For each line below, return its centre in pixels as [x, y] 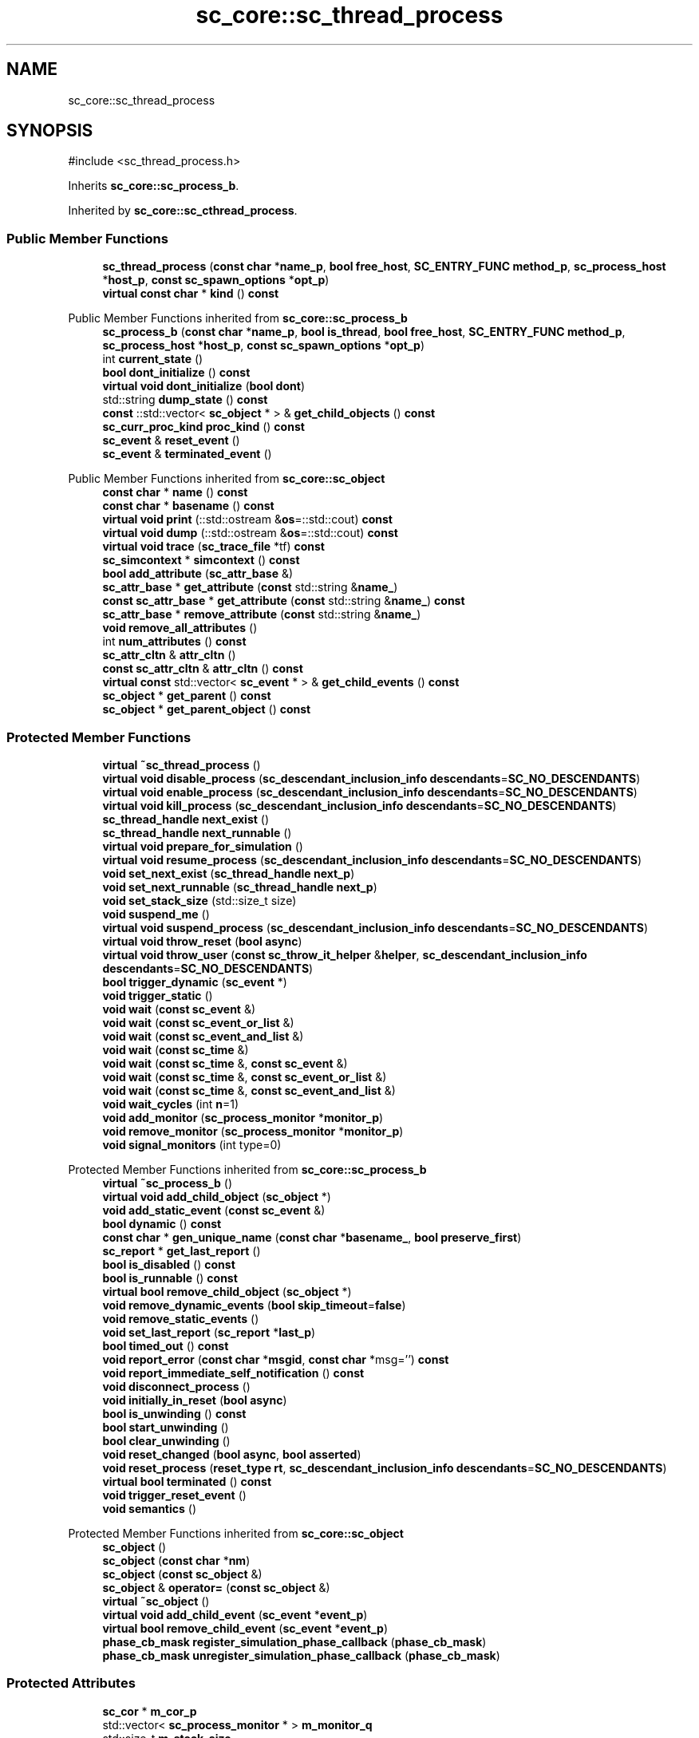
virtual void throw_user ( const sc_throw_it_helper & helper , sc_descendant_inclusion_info [345, 954]
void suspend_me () [156, 914]
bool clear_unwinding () [166, 1440]
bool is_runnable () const [170, 1278]
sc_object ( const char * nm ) [176, 1560]
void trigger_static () [158, 995]
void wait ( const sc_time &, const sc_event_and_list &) [249, 1090]
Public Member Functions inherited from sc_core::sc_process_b [238, 318]
